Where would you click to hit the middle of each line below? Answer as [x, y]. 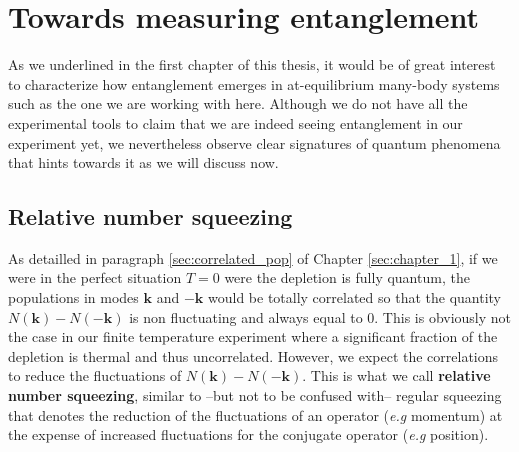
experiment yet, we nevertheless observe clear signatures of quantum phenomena [254, 142]
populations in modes [73, 297]
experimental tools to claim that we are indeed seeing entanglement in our [235, 122]
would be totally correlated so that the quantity [354, 297]
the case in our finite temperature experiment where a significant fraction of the [253, 336]
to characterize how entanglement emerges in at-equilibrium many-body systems [254, 83]
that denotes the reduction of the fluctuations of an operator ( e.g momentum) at [255, 414]
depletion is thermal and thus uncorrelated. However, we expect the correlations [253, 355]
